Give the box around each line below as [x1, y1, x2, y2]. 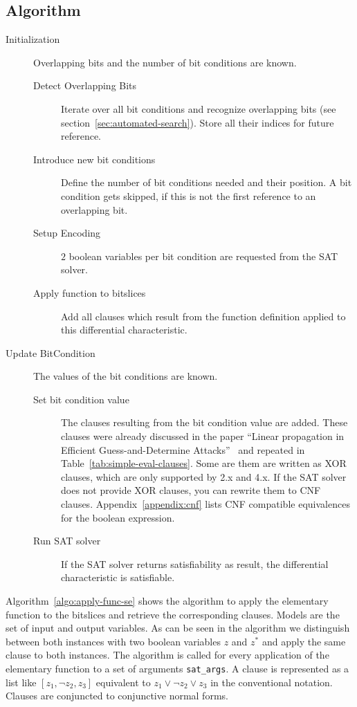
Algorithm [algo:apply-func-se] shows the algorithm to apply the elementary [6, 594, 329, 608]
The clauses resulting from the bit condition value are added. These [61, 415, 348, 430]
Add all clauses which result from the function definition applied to [61, 309, 346, 323]
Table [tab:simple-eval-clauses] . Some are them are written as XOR [61, 456, 347, 470]
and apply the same [262, 634, 346, 648]
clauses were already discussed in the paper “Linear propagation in [61, 429, 345, 443]
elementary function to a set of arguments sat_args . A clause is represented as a [6, 661, 349, 675]
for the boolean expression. [61, 510, 175, 524]
